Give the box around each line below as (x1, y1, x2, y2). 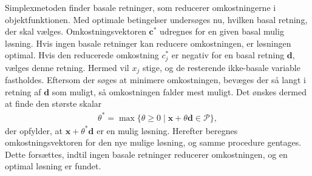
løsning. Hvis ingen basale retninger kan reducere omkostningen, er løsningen (5, 36, 291, 49)
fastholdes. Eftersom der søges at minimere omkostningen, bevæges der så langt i (5, 73, 306, 86)
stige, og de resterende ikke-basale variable (142, 61, 300, 73)
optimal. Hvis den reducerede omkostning (5, 49, 159, 61)
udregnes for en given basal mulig (160, 25, 284, 38)
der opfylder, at (5, 124, 63, 137)
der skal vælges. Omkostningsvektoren (5, 25, 146, 38)
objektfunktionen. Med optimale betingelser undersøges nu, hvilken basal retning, (5, 13, 308, 25)
